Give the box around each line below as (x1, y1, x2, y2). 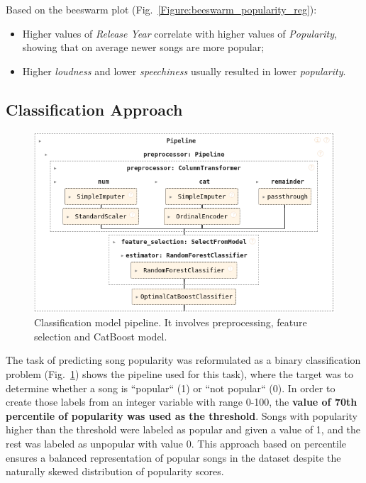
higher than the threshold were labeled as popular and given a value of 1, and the (6, 422, 361, 437)
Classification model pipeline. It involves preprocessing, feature (34, 315, 307, 330)
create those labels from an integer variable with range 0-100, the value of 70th (6, 394, 357, 409)
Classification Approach (6, 98, 183, 120)
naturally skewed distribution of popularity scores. (6, 464, 224, 479)
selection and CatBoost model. (34, 328, 167, 343)
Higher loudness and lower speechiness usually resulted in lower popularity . (22, 63, 346, 78)
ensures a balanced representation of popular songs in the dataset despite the (6, 450, 341, 465)
